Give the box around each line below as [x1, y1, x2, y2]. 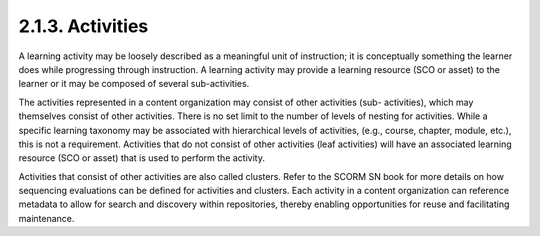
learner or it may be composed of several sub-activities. [18, 78, 250, 90]
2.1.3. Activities [18, 15, 149, 37]
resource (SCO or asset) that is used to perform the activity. [18, 152, 265, 164]
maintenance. [18, 212, 75, 224]
